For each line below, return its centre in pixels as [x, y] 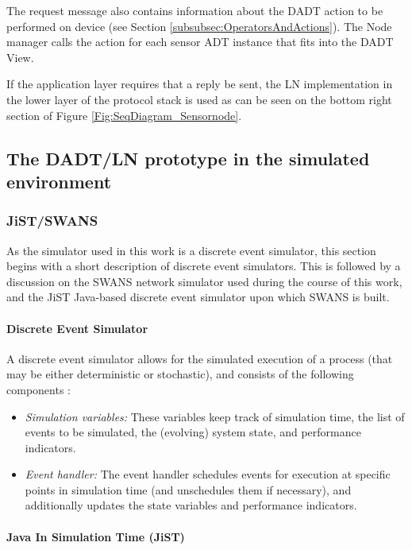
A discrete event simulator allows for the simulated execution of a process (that [200, 358]
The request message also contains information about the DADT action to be [195, 10]
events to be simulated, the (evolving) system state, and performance [193, 432]
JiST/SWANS [52, 221]
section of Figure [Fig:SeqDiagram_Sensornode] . [124, 115]
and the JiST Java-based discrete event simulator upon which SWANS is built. [198, 297]
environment [59, 181]
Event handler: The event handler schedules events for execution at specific [208, 474]
